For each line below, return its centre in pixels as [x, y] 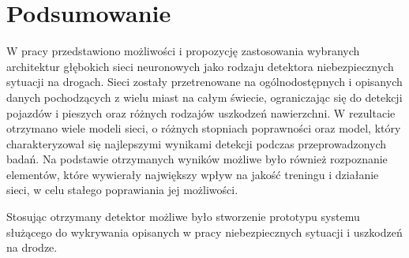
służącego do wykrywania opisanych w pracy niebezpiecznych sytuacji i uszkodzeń [204, 232]
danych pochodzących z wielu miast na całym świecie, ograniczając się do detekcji [204, 97]
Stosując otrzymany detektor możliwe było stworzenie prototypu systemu [183, 217]
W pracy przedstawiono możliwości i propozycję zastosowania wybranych [183, 51]
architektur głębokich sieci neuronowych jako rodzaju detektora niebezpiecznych [200, 66]
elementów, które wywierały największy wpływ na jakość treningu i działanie [193, 174]
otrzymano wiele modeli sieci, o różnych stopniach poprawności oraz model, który [204, 128]
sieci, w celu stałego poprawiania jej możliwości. [122, 190]
